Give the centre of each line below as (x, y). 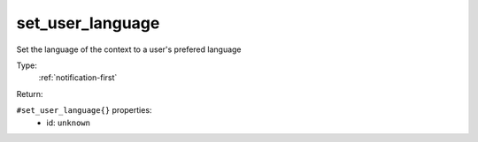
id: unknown (68, 123)
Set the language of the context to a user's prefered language (129, 49)
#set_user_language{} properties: (84, 110)
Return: (30, 93)
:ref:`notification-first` (78, 78)
